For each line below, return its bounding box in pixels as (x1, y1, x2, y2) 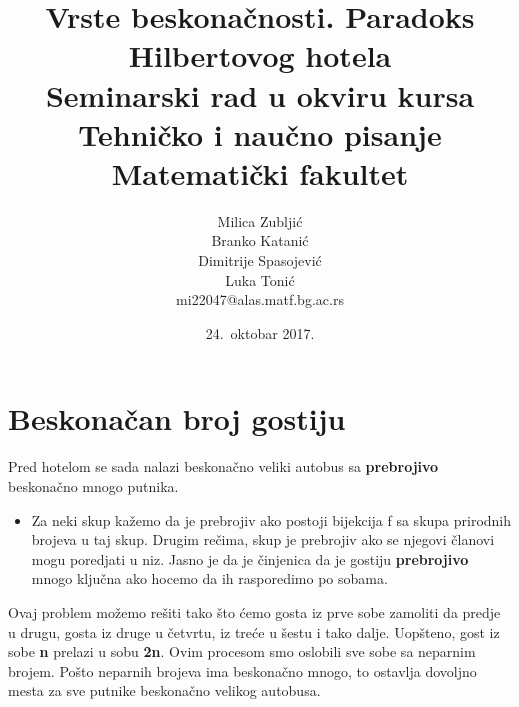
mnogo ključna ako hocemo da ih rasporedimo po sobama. (31, 568, 388, 589)
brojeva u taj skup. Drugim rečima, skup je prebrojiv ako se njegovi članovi (31, 529, 495, 550)
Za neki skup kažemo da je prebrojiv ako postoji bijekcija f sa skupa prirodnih (31, 509, 512, 530)
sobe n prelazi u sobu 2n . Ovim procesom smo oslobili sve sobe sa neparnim (8, 641, 476, 662)
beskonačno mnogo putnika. (8, 475, 179, 496)
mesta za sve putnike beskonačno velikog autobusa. (8, 680, 321, 701)
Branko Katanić (211, 230, 309, 251)
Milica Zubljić (217, 210, 303, 231)
